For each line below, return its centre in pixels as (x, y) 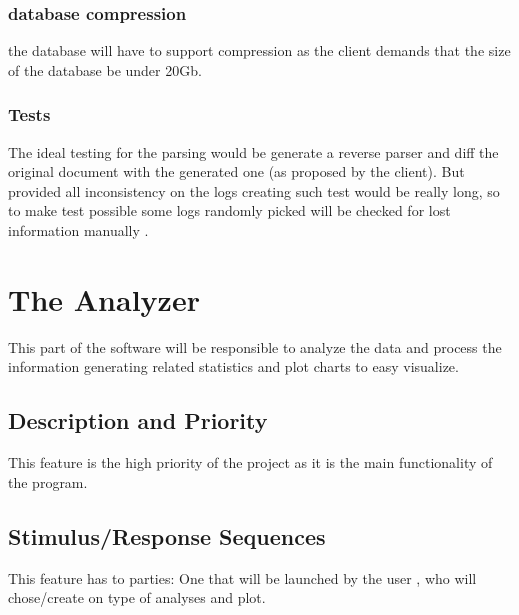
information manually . (78, 230)
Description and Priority (138, 420)
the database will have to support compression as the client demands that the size (259, 50)
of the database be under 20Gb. (105, 69)
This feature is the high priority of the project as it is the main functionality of (250, 462)
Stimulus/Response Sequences (167, 535)
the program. (48, 481)
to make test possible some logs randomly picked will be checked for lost (229, 210)
